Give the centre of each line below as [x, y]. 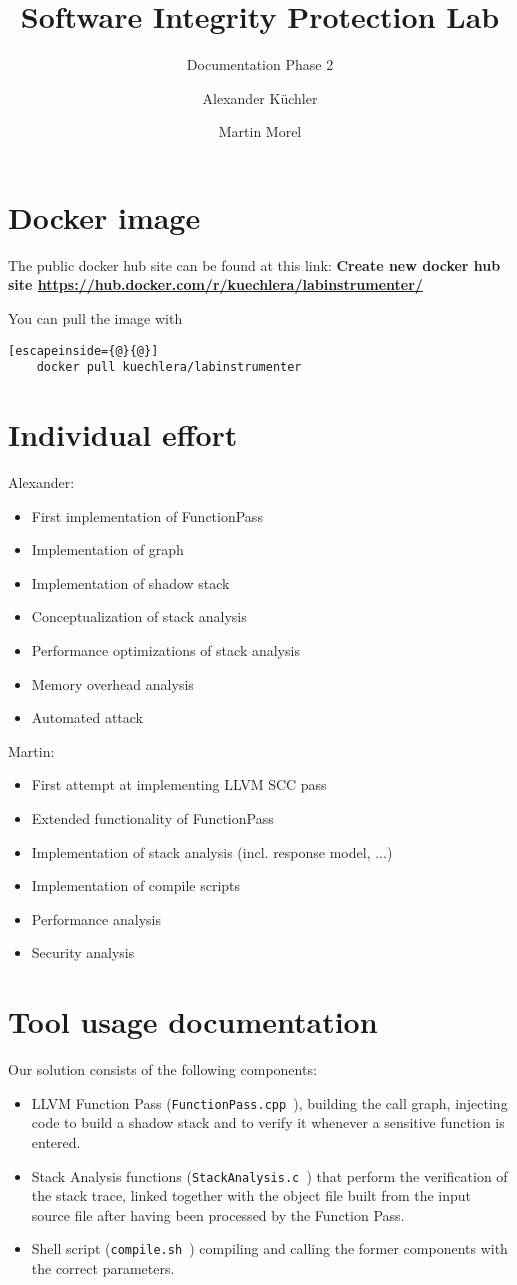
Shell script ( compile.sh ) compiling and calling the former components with [269, 1248]
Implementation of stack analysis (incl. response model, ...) [212, 851]
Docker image [104, 216]
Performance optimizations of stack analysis [165, 650]
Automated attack [87, 717]
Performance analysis [96, 918]
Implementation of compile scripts [136, 885]
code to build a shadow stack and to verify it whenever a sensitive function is [268, 1122]
